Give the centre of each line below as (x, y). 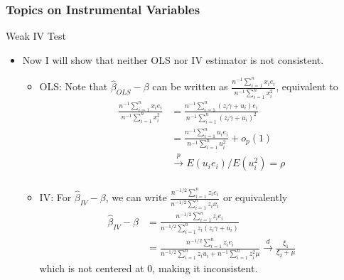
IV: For (55, 197)
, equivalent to (307, 86)
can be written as (190, 86)
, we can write (136, 197)
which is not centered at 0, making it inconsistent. (149, 268)
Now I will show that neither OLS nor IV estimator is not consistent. (173, 59)
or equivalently (255, 197)
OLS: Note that (74, 86)
